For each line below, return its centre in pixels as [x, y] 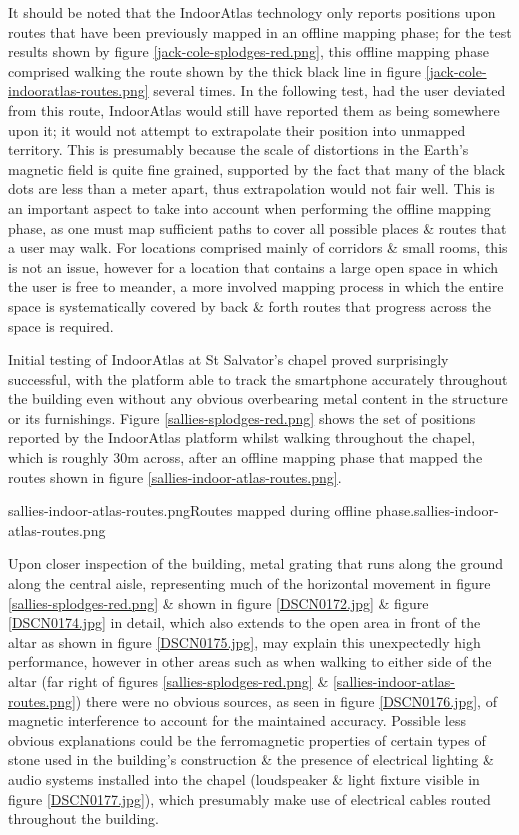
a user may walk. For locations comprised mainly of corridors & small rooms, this [258, 247]
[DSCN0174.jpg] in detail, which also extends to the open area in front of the [244, 622]
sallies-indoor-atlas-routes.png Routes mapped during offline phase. [211, 510]
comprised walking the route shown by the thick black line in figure [214, 70]
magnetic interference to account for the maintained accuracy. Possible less [237, 720]
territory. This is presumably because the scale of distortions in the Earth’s [238, 149]
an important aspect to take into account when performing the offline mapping [249, 207]
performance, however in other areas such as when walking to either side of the [250, 661]
